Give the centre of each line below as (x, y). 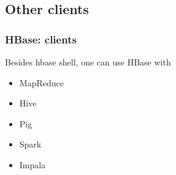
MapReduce (41, 82)
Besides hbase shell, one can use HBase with (88, 62)
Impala (33, 164)
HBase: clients (41, 39)
